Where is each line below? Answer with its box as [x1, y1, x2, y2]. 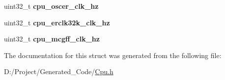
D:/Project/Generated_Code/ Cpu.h [4, 66, 113, 77]
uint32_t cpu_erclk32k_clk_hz [4, 17, 110, 27]
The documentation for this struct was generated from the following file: [4, 50, 222, 60]
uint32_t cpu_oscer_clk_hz [4, 1, 99, 11]
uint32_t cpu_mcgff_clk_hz [4, 34, 100, 44]
